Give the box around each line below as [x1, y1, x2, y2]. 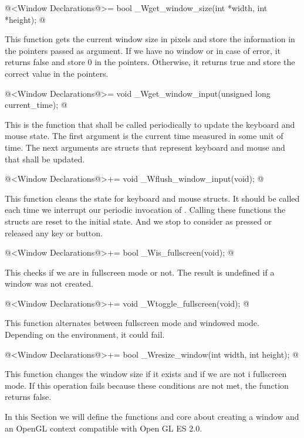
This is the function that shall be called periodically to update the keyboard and [5, 118, 295, 130]
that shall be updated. [5, 152, 85, 165]
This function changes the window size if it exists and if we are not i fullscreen [5, 368, 287, 380]
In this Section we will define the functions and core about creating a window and [5, 410, 299, 423]
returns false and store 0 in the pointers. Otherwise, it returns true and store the [5, 56, 295, 68]
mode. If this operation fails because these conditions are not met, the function [5, 379, 289, 391]
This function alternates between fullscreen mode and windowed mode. [5, 317, 259, 329]
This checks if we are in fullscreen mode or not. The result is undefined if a [5, 266, 275, 278]
